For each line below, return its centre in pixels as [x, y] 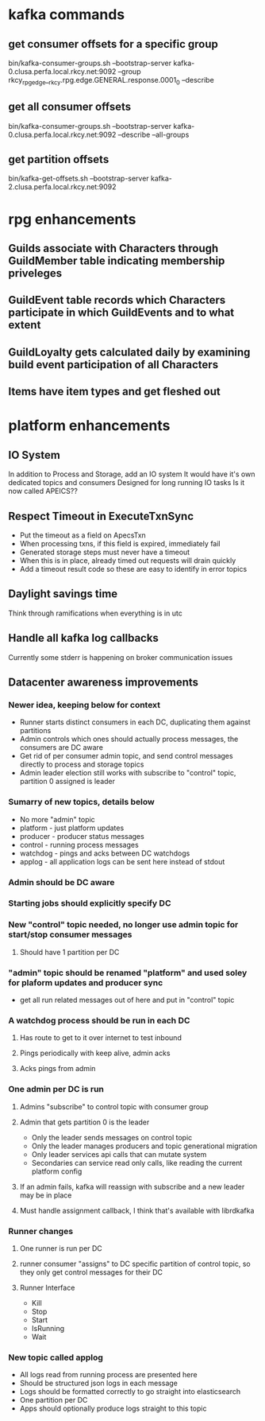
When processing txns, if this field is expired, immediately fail [120, 543]
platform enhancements [89, 426]
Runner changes [41, 1231]
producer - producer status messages [82, 836]
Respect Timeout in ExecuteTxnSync [101, 516]
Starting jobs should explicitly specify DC [90, 903]
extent [25, 325]
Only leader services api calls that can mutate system [119, 1154]
